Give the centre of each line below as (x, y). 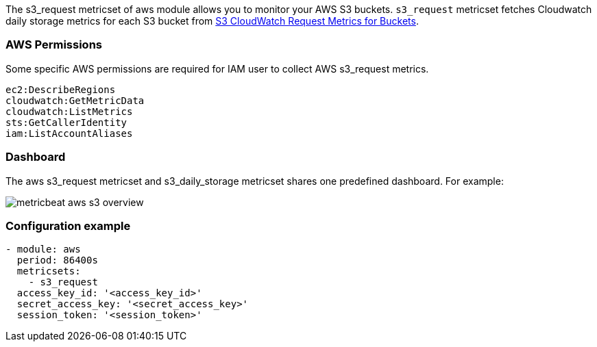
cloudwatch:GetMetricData (75, 100)
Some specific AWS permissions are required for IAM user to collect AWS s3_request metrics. (217, 68)
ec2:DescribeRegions (61, 89)
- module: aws (43, 249)
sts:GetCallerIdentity (66, 122)
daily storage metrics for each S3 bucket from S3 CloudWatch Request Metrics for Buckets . (212, 21)
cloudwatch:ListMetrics (69, 111)
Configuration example (68, 226)
